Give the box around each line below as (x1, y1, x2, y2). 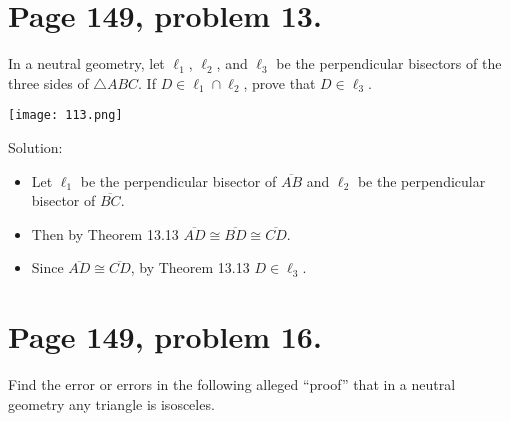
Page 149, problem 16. (8, 316, 322, 357)
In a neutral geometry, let (8, 53, 165, 74)
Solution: (8, 136, 63, 157)
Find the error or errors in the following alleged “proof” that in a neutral (8, 374, 456, 395)
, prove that (243, 72, 316, 93)
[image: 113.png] (8, 108, 123, 123)
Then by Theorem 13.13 (31, 223, 179, 244)
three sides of (8, 72, 89, 93)
